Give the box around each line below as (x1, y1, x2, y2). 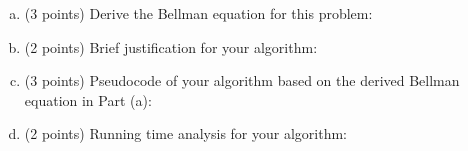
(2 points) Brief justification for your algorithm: (24, 36, 318, 57)
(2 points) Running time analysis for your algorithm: (24, 123, 347, 144)
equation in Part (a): (24, 89, 152, 110)
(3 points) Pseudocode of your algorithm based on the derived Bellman (24, 70, 460, 91)
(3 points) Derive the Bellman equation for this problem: (24, 3, 373, 23)
